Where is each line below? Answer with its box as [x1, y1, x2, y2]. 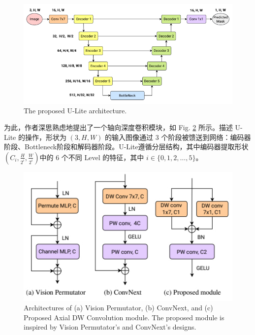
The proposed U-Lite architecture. [24, 105, 127, 116]
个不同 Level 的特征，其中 [61, 152, 144, 162]
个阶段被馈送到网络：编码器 [161, 132, 251, 142]
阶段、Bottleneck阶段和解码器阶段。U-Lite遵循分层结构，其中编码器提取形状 [4, 141, 249, 152]
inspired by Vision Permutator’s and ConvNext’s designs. [24, 322, 196, 332]
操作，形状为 [25, 132, 66, 142]
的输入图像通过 [105, 132, 154, 142]
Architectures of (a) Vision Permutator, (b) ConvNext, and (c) [24, 302, 213, 313]
